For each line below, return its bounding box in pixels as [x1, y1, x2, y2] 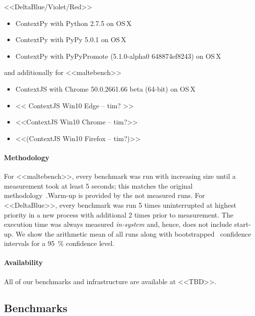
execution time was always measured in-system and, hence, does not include [4, 219, 232, 229]
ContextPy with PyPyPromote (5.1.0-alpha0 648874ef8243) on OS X [15, 50, 221, 61]
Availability [4, 257, 43, 267]
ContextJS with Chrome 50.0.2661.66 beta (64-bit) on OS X [15, 83, 196, 94]
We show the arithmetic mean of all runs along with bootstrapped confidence [16, 228, 251, 239]
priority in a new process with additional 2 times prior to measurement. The [4, 209, 233, 219]
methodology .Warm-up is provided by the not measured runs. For [4, 190, 205, 200]
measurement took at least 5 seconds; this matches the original [4, 180, 193, 191]
